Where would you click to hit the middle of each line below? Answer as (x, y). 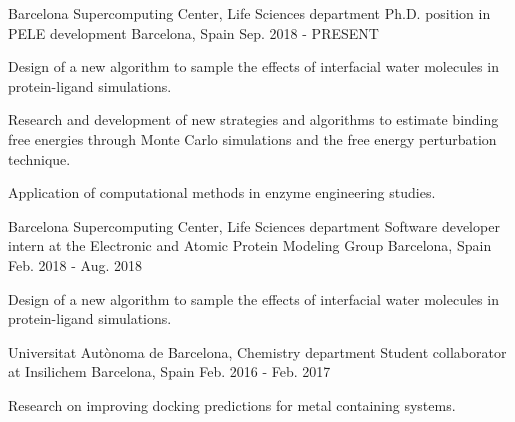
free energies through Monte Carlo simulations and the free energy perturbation (252, 138)
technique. (39, 158)
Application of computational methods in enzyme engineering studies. (222, 192)
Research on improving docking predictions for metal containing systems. (232, 404)
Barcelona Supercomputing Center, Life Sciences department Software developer (254, 225)
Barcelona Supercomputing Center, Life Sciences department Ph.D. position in (249, 13)
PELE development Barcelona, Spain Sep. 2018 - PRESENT (193, 32)
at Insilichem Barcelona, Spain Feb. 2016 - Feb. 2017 (169, 371)
